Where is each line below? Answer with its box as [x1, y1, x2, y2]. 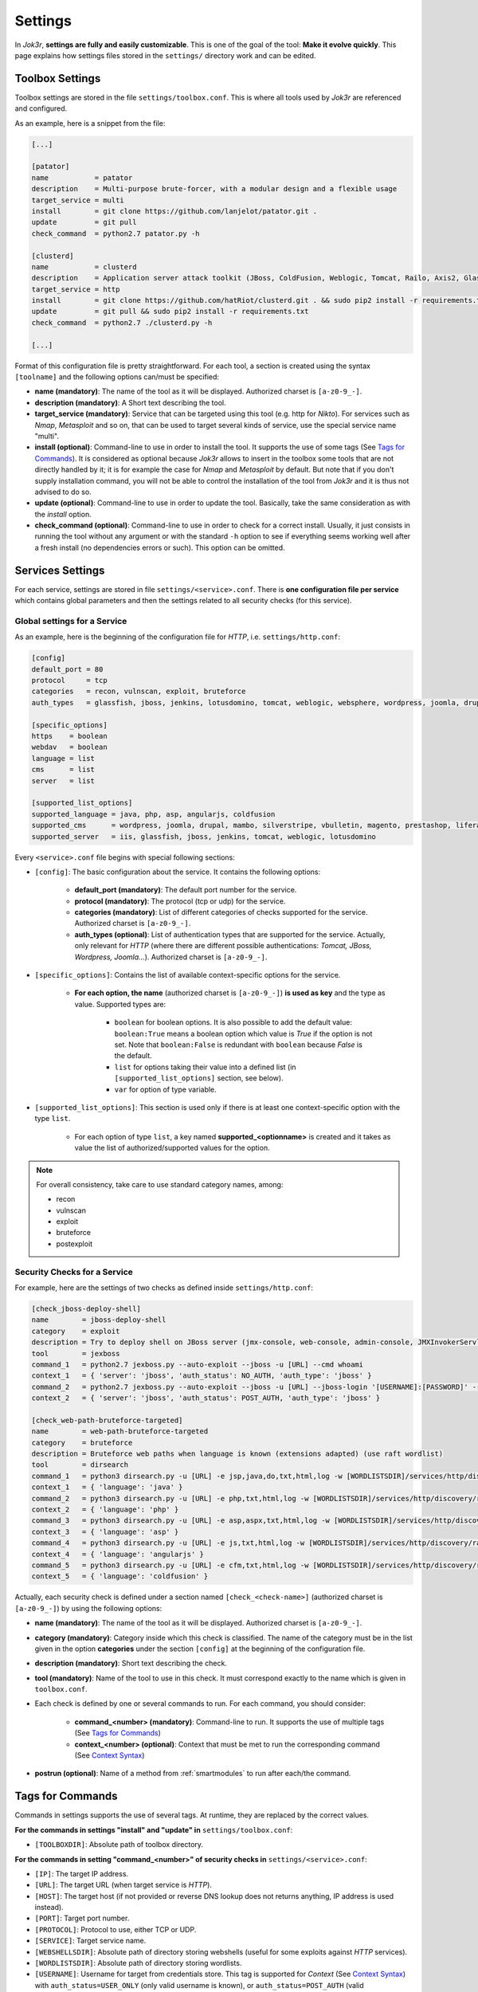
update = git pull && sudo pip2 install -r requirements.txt [31, 307, 309, 316]
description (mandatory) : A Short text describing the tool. [34, 398, 226, 407]
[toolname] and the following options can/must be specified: [14, 372, 219, 382]
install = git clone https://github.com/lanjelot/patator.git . [31, 206, 318, 215]
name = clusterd [31, 262, 137, 271]
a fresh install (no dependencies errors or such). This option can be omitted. [34, 543, 285, 552]
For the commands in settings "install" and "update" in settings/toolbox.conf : [14, 1825, 293, 1834]
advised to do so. [34, 487, 92, 496]
